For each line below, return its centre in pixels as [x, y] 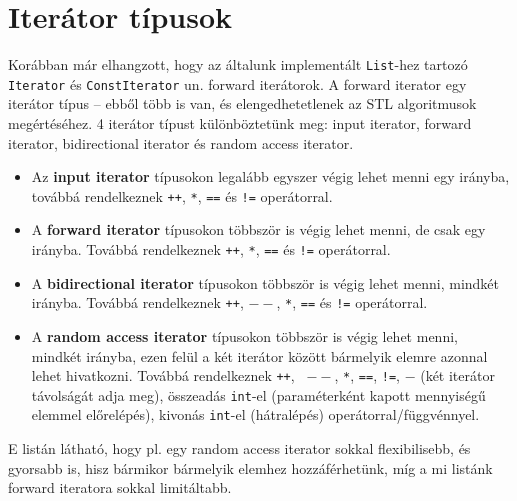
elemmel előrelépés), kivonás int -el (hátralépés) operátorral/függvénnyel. [255, 414]
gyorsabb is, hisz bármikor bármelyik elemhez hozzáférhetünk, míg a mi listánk [250, 467]
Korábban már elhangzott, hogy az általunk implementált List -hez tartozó [238, 64]
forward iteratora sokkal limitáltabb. [120, 487]
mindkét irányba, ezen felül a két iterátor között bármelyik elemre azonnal [259, 355]
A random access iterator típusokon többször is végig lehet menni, [244, 335]
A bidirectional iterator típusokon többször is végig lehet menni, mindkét [265, 282]
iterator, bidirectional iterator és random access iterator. [181, 142]
